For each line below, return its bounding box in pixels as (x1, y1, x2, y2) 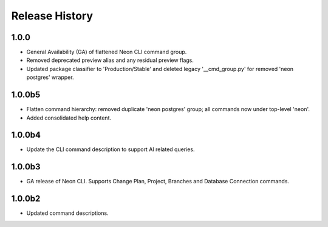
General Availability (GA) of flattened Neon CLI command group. (26, 49, 187, 56)
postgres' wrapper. (26, 73, 74, 81)
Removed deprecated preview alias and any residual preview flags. (26, 56, 194, 64)
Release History (11, 9, 94, 22)
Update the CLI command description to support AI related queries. (26, 146, 195, 153)
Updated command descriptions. (26, 209, 109, 217)
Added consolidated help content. (26, 114, 112, 121)
